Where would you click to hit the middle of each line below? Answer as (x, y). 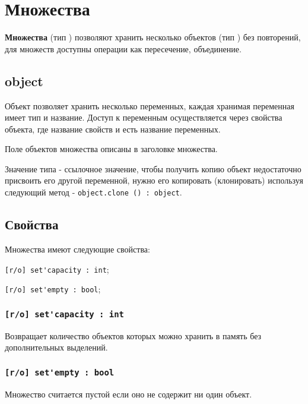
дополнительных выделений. (56, 347)
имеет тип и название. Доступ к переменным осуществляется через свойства (144, 117)
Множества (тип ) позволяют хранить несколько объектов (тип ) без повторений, (153, 37)
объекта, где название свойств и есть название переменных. (113, 129)
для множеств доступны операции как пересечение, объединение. (123, 48)
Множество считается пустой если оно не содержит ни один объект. (128, 394)
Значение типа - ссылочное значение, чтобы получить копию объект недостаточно (153, 168)
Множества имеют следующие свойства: (77, 249)
